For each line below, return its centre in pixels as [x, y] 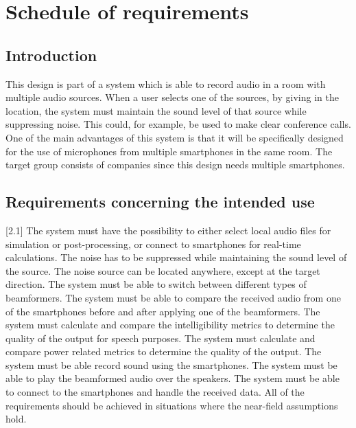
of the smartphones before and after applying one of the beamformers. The [163, 311]
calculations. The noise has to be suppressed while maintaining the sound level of [176, 257]
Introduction [51, 55]
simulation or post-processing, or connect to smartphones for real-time [153, 244]
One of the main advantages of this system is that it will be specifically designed [175, 137]
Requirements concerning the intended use [160, 202]
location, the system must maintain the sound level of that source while [156, 110]
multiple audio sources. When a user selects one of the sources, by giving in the [172, 97]
